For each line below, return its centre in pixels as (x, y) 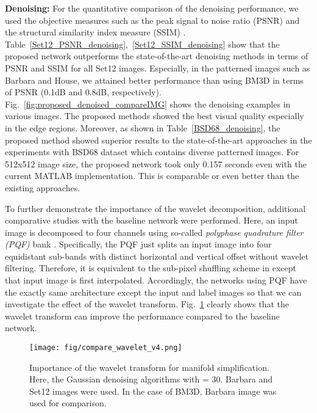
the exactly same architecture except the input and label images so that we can (153, 292)
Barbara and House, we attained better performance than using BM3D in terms (154, 80)
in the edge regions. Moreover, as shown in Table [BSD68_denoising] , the (143, 127)
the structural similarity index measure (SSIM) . (95, 32)
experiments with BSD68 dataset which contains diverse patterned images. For (152, 152)
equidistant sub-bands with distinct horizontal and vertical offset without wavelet (157, 256)
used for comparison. (68, 403)
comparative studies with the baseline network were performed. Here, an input (151, 220)
